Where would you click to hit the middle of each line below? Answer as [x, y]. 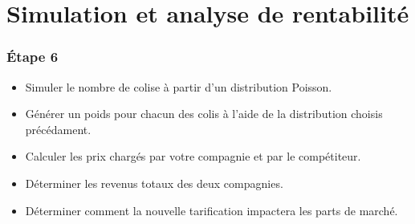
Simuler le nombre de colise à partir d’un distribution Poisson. [179, 86]
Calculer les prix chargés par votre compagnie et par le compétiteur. [193, 156]
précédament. [58, 129]
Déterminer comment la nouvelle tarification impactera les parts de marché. [212, 210]
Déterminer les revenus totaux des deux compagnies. [154, 183]
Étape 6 [33, 57]
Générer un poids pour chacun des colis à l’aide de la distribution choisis [204, 114]
